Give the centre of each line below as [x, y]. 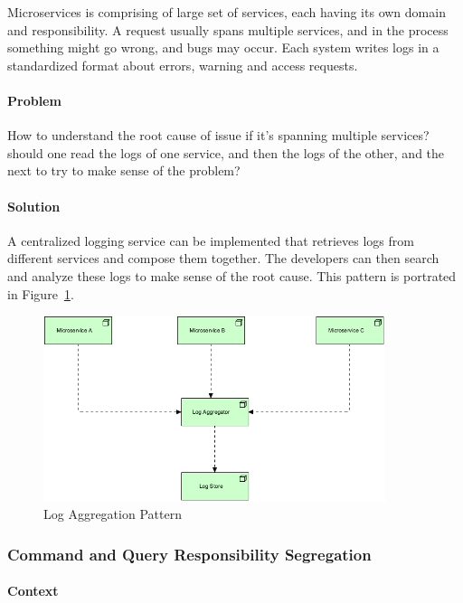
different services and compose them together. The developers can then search [223, 258]
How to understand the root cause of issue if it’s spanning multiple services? [218, 135]
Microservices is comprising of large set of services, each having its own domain [227, 12]
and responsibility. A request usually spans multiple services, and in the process [228, 29]
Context [33, 591]
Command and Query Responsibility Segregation [189, 554]
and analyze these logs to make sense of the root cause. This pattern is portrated [232, 275]
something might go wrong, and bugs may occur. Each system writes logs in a [223, 47]
